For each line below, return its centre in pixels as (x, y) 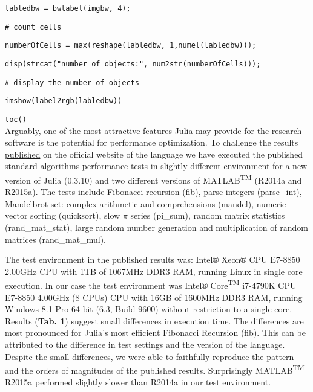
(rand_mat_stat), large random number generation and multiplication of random (156, 227)
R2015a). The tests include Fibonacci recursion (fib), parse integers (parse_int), (153, 192)
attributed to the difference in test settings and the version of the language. (145, 344)
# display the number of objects (72, 82)
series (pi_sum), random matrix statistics (208, 215)
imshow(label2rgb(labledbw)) (64, 101)
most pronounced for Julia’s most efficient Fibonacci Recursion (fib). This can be (155, 333)
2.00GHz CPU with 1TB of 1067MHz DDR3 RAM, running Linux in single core (154, 271)
